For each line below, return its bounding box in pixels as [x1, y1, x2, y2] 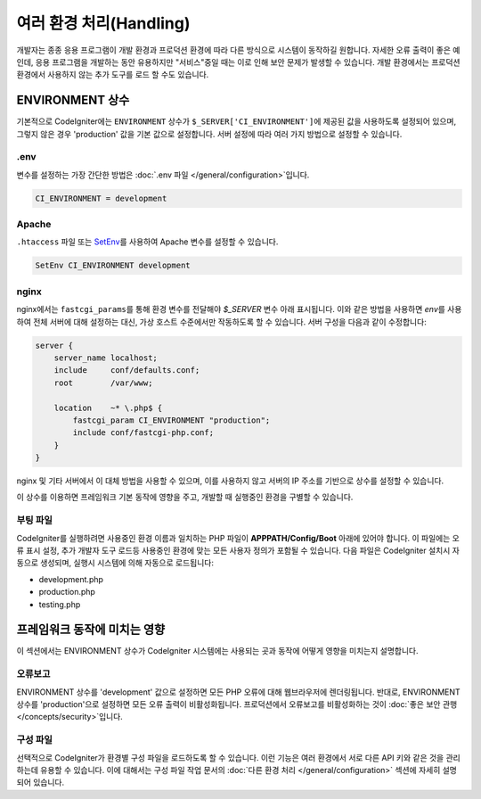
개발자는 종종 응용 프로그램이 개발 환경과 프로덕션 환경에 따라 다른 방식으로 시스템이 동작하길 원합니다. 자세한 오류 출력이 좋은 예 [16, 45, 461, 55]
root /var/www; [53, 377, 153, 388]
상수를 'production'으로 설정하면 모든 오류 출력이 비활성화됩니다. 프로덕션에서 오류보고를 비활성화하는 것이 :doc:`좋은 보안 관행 [16, 699, 458, 709]
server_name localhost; [53, 352, 158, 363]
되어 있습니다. [16, 777, 65, 788]
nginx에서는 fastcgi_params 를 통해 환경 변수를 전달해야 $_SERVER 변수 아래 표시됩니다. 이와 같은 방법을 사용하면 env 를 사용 [16, 304, 462, 315]
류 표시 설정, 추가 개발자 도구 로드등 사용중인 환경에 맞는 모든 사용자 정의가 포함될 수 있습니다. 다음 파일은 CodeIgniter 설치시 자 [16, 545, 461, 556]
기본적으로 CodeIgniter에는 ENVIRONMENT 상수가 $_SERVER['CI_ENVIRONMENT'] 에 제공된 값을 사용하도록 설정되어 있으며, [16, 116, 457, 127]
